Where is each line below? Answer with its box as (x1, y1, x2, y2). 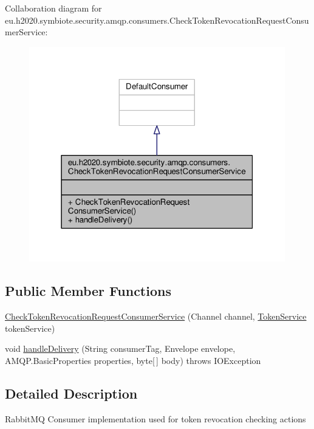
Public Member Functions (5, 281, 171, 300)
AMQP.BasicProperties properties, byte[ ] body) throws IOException (5, 354, 261, 366)
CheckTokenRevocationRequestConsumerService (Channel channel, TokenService (5, 310, 307, 323)
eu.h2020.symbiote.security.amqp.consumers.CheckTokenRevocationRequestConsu (5, 13, 309, 26)
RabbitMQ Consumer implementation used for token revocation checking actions (5, 412, 306, 425)
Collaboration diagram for (5, 2, 102, 14)
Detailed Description (5, 383, 138, 402)
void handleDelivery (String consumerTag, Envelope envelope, (5, 342, 236, 355)
